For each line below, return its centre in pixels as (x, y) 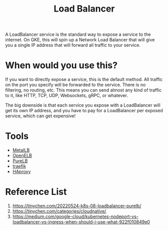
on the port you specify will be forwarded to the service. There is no (75, 85)
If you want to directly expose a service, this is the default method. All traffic (84, 80)
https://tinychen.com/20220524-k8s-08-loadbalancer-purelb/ (77, 206)
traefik (19, 166)
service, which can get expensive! (41, 116)
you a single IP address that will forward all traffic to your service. (73, 45)
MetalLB (21, 150)
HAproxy (22, 172)
